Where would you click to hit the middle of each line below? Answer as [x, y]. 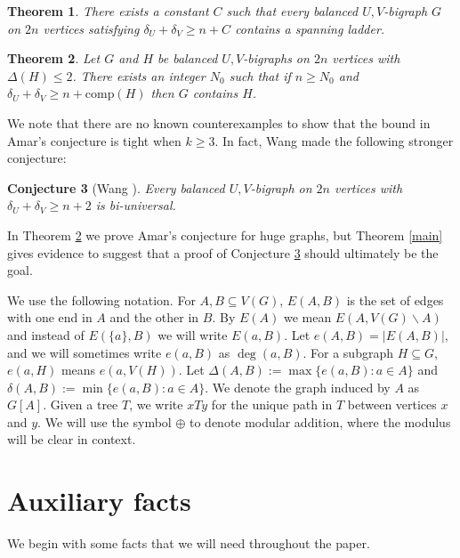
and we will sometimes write [85, 352]
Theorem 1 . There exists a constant [108, 11]
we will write [193, 334]
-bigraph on [281, 187]
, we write [156, 404]
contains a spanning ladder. [310, 28]
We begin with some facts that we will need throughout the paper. [189, 543]
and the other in [154, 317]
